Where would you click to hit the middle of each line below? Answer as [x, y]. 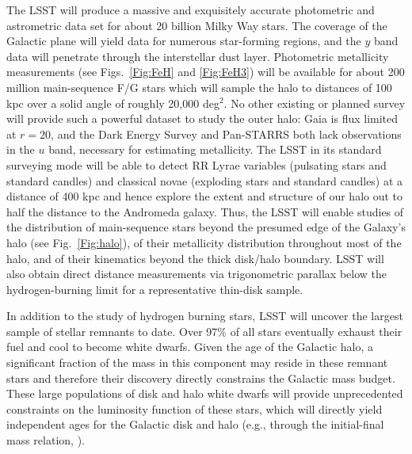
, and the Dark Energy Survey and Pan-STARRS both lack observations [226, 134]
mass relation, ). [46, 440]
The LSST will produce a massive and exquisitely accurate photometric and [191, 10]
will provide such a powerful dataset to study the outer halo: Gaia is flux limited [202, 118]
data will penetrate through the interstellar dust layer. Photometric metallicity [198, 56]
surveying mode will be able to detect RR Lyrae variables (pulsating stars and [196, 164]
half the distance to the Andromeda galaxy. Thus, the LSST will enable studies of [205, 211]
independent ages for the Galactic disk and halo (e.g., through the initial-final [195, 424]
